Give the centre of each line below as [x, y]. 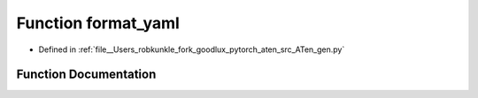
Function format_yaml [98, 23]
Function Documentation [86, 75]
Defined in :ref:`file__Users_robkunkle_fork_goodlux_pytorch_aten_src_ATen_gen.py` [192, 49]
